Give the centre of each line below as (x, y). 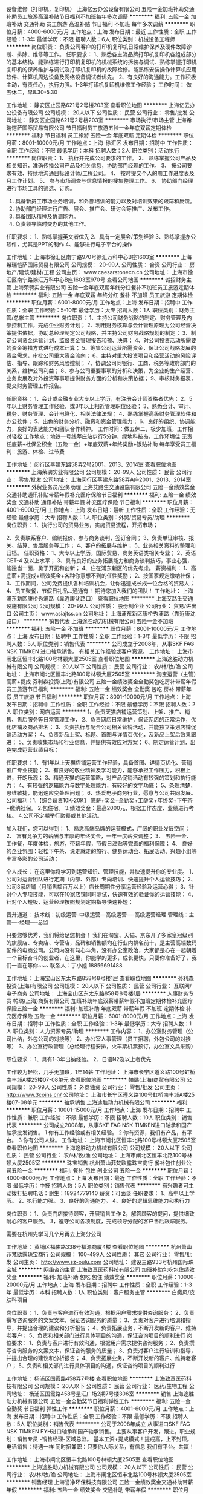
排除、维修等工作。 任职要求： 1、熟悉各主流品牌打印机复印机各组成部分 (107, 54)
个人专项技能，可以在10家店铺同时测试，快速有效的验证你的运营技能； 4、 (104, 894)
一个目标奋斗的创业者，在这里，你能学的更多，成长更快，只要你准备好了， (99, 958)
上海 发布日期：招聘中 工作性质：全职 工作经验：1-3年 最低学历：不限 (103, 636)
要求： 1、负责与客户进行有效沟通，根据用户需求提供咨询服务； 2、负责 (100, 1343)
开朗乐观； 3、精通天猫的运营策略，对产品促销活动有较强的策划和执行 (104, 778)
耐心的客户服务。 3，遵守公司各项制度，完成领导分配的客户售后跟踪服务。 (99, 1221)
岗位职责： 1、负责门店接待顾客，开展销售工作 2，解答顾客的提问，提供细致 (101, 1213)
